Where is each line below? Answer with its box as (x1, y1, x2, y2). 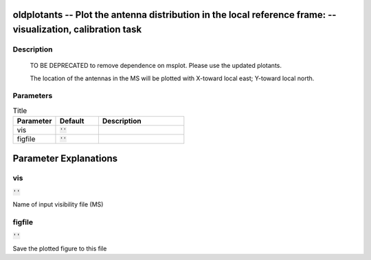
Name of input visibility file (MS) (12, 200, 104, 209)
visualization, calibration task (12, 24, 142, 36)
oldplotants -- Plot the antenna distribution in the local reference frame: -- (12, 9, 337, 21)
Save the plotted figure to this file (12, 244, 107, 252)
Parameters (12, 91, 53, 101)
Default (59, 117, 85, 126)
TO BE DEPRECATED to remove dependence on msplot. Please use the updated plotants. (30, 62, 282, 70)
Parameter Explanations (12, 152, 118, 164)
